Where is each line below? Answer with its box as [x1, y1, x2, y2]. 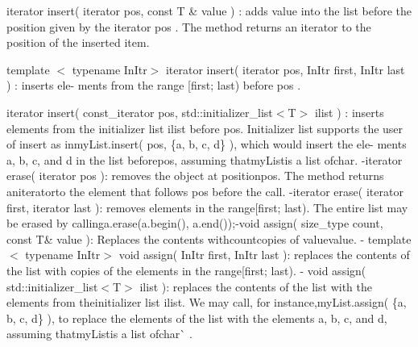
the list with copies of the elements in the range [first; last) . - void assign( [6, 261, 366, 278]
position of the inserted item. [6, 34, 150, 51]
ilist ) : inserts [314, 103, 384, 120]
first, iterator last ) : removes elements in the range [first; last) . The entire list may [6, 199, 408, 215]
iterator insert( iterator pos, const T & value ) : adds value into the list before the [6, 2, 412, 19]
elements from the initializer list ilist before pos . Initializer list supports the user [6, 119, 404, 136]
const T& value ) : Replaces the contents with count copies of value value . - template [6, 230, 412, 247]
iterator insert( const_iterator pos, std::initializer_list [6, 103, 273, 120]
